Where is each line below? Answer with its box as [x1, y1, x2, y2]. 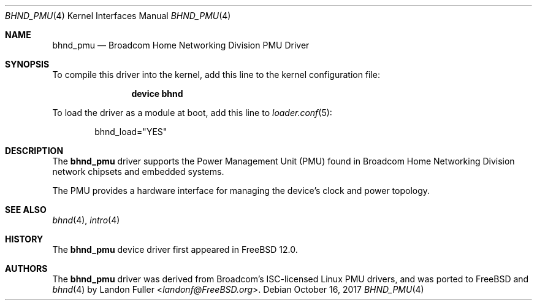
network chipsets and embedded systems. [52, 166, 224, 177]
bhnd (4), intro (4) [52, 215, 120, 225]
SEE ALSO [5, 204, 47, 215]
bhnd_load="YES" [94, 126, 167, 137]
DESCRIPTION [5, 145, 64, 156]
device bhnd [131, 88, 183, 99]
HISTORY [5, 234, 44, 244]
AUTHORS [5, 263, 48, 274]
